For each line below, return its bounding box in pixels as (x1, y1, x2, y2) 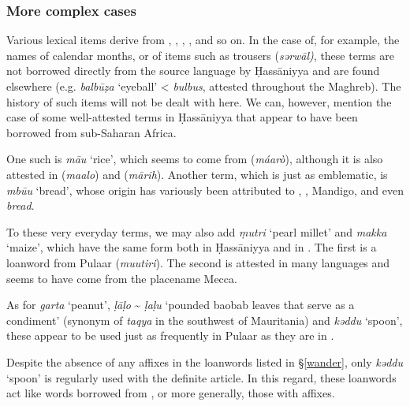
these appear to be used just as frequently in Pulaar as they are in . (6, 327, 334, 344)
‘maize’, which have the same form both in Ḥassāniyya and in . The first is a (6, 239, 377, 255)
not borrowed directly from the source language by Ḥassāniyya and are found (6, 62, 380, 79)
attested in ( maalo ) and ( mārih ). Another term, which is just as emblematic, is (6, 166, 388, 182)
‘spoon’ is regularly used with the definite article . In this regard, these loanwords (6, 369, 397, 386)
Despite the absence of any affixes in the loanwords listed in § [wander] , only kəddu (6, 353, 403, 370)
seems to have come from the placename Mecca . (6, 270, 237, 286)
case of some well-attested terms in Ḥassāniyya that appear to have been (6, 109, 358, 125)
